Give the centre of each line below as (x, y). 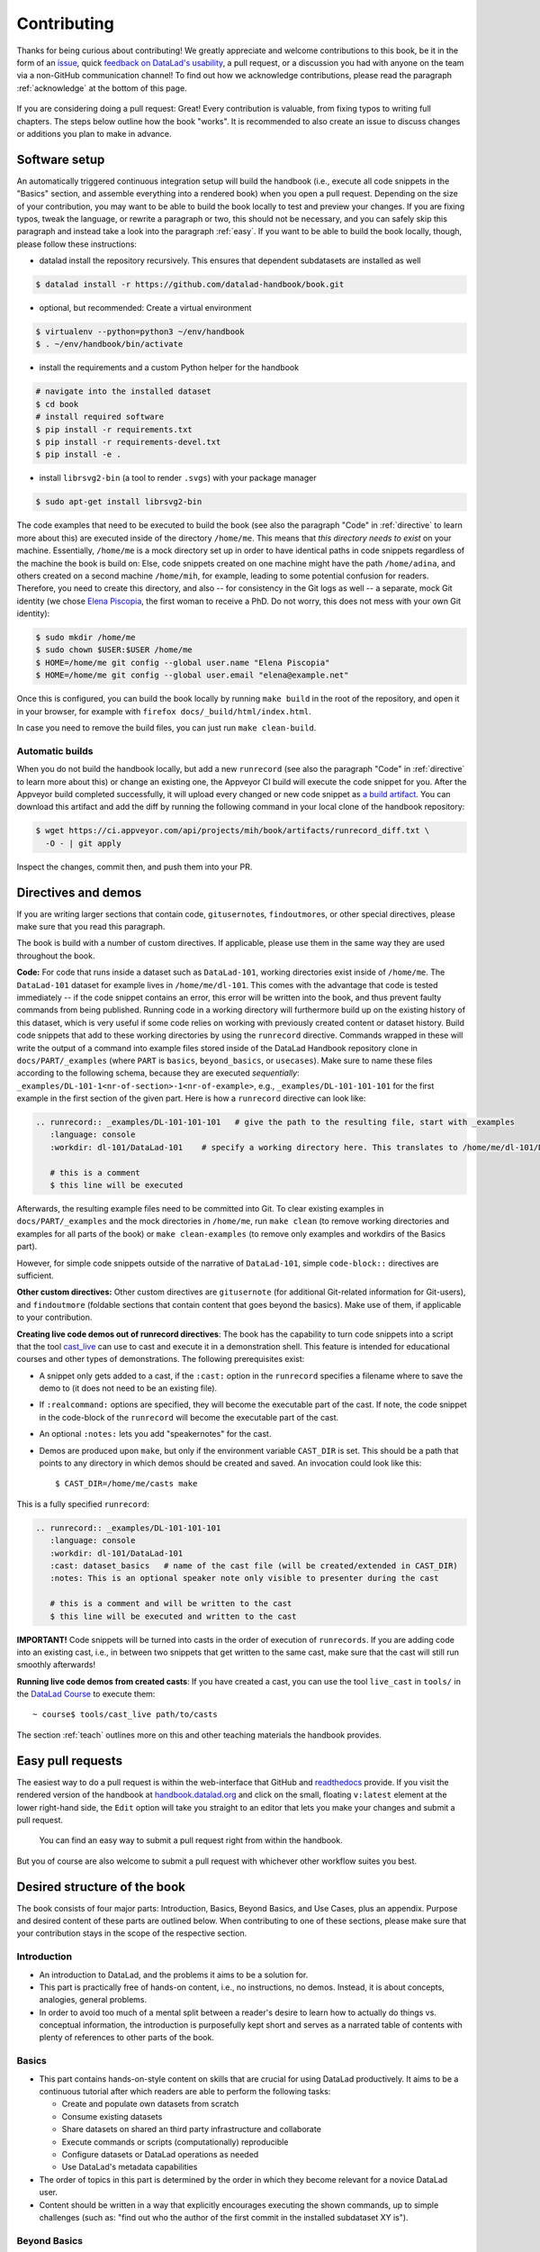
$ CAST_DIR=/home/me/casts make (126, 1484)
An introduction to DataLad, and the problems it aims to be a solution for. (174, 1975)
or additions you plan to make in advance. (94, 133)
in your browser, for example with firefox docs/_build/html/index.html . (164, 711)
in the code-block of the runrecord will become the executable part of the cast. (189, 1417)
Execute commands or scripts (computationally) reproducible (175, 2142)
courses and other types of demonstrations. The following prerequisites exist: (161, 1359)
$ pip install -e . (78, 454)
